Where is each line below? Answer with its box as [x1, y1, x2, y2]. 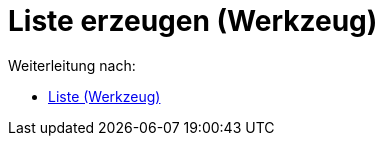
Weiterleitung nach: [8, 56, 136, 74]
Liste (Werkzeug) [48, 87, 161, 105]
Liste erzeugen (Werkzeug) [8, 4, 378, 38]
